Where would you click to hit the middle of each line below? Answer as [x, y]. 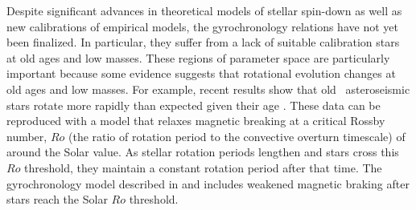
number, [27, 136]
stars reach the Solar [57, 199]
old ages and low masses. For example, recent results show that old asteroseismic [208, 89]
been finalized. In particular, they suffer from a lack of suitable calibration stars [203, 42]
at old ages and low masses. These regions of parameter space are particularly [198, 57]
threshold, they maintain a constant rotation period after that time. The [203, 167]
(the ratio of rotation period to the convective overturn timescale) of [237, 136]
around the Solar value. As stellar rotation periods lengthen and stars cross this [203, 152]
